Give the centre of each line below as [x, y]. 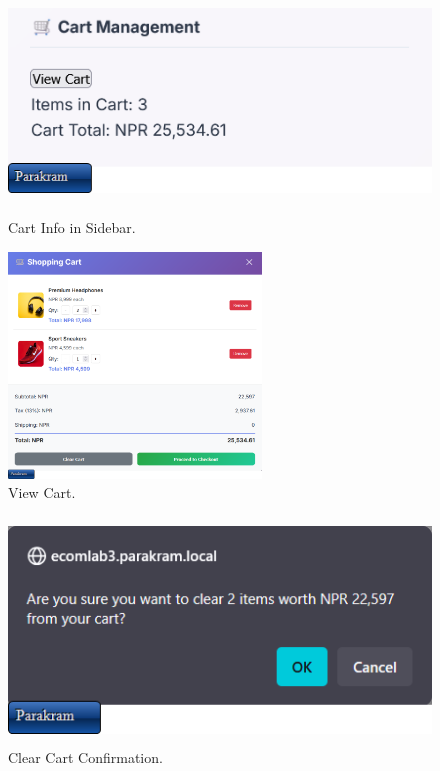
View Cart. [42, 492]
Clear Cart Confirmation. [85, 757]
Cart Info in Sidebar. [72, 227]
